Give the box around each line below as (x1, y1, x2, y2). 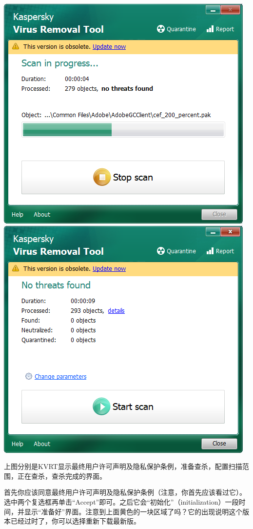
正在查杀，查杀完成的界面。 (17, 470, 106, 481)
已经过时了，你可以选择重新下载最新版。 (10, 516, 140, 526)
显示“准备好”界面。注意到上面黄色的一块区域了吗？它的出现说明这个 (24, 506, 243, 516)
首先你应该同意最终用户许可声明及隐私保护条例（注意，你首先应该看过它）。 (4, 487, 246, 497)
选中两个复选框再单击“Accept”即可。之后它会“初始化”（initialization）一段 (4, 496, 239, 507)
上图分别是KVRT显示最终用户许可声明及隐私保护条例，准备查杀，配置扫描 (4, 461, 242, 471)
